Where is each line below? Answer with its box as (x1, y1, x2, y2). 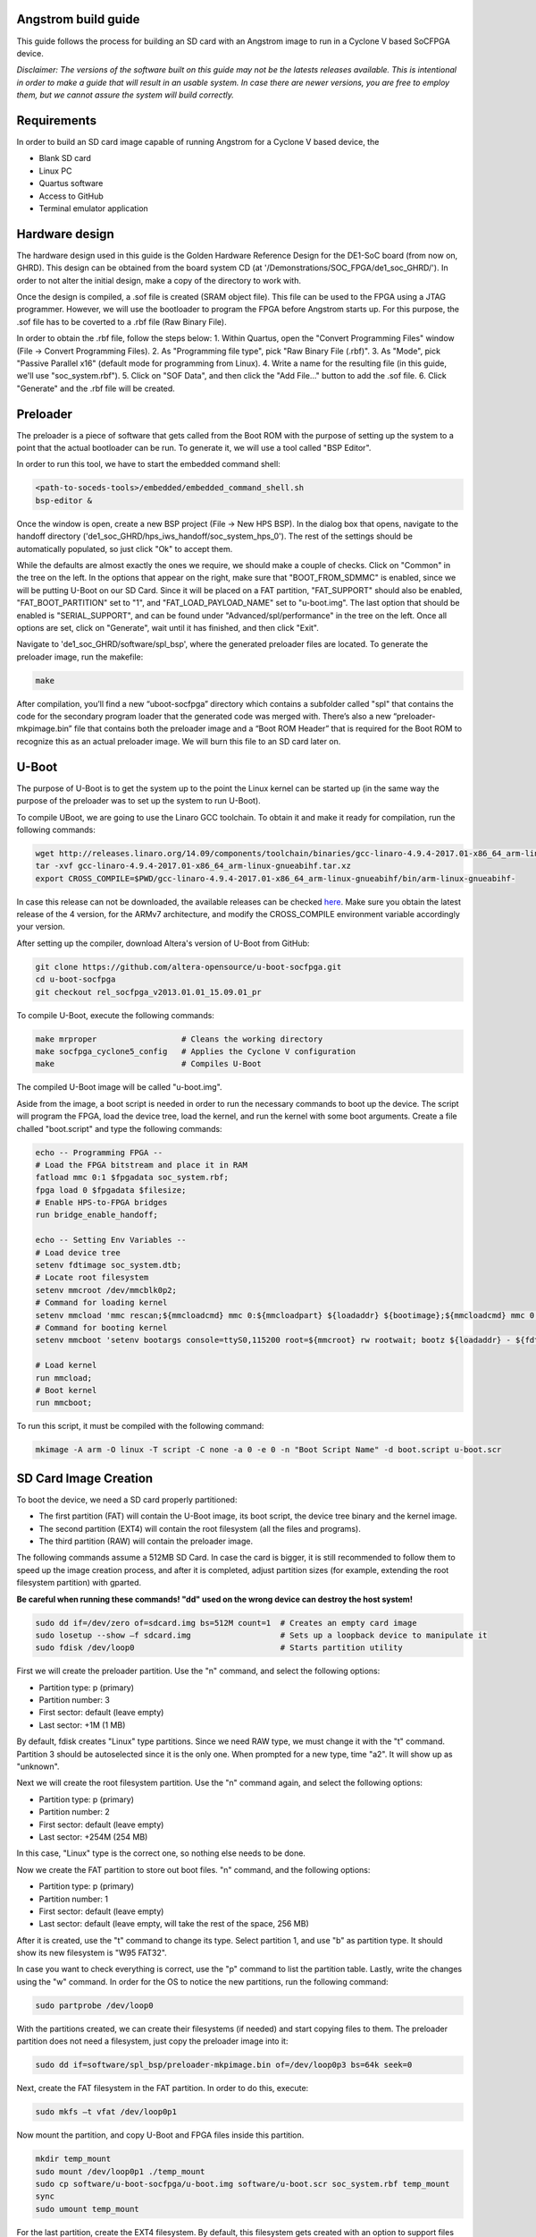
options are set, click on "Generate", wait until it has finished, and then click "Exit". (16, 622, 319, 633)
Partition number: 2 (38, 1807, 111, 1817)
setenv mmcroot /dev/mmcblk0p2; (35, 1285, 178, 1295)
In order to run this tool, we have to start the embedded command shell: (16, 459, 281, 470)
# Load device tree (35, 1247, 121, 1257)
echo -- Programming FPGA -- (35, 1147, 163, 1158)
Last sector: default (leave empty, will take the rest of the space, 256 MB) (38, 1918, 310, 1929)
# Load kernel (35, 1360, 97, 1371)
